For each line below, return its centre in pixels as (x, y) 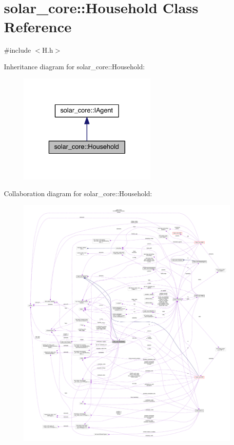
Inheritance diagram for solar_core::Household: (74, 66)
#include (18, 50)
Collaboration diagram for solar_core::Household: (78, 193)
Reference (38, 27)
